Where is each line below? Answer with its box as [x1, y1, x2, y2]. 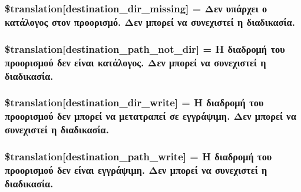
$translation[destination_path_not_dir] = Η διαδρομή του [5, 41, 285, 56]
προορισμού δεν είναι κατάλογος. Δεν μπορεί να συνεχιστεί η [5, 55, 266, 69]
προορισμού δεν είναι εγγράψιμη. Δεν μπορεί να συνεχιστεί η [5, 162, 267, 177]
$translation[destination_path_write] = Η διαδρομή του [5, 149, 272, 164]
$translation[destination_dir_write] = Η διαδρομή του [5, 95, 264, 110]
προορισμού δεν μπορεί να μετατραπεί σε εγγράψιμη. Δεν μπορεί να [5, 109, 296, 123]
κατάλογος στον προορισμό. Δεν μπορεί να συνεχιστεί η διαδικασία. [5, 14, 295, 29]
